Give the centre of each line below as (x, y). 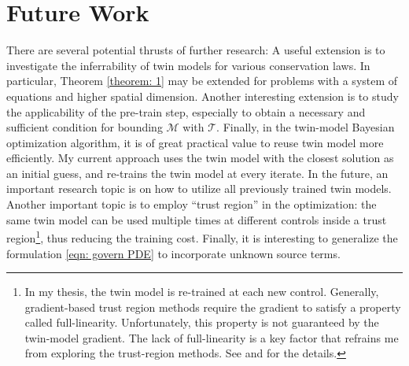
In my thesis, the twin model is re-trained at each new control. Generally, (202, 292)
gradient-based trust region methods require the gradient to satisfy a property (213, 307)
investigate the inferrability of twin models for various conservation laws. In (188, 65)
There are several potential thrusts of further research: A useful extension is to (196, 50)
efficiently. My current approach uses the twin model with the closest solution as (200, 158)
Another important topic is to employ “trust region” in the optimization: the (192, 204)
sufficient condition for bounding (85, 127)
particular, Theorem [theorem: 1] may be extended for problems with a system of (202, 81)
